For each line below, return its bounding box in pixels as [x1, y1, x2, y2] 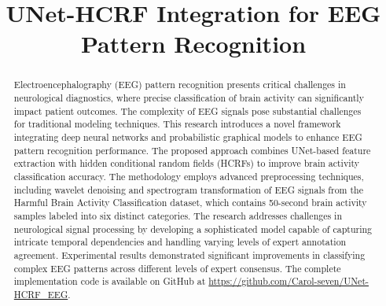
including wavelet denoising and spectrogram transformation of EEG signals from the [13, 182, 363, 196]
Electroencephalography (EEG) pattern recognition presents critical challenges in [13, 78, 346, 91]
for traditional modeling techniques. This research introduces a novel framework [13, 117, 341, 131]
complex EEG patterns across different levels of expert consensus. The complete [13, 261, 341, 275]
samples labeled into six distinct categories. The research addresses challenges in [13, 208, 343, 222]
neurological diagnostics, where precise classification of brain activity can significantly [13, 91, 364, 105]
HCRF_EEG [13, 287, 68, 300]
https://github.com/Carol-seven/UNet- [208, 275, 369, 288]
